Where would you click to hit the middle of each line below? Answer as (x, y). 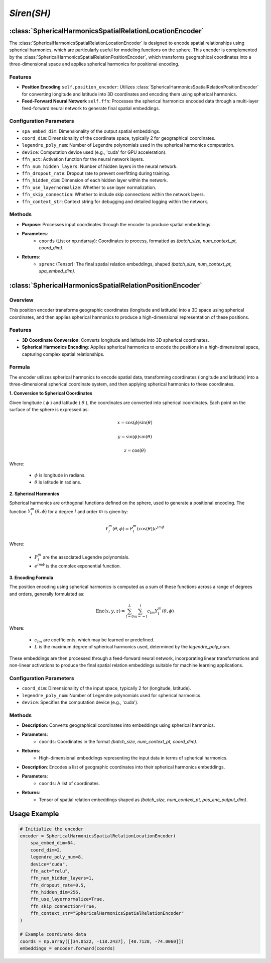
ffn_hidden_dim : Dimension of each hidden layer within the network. (95, 180)
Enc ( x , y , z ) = (110, 611)
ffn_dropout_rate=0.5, (58, 885)
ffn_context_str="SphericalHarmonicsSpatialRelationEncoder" (107, 913)
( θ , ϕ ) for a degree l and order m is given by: (81, 511)
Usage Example (34, 814)
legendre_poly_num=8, (57, 857)
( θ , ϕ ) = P (123, 528)
